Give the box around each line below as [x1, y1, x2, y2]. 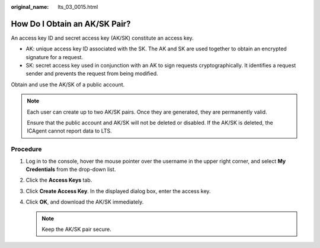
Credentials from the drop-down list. [25, 166, 116, 173]
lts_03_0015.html [57, 4, 98, 10]
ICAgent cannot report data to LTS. [27, 127, 112, 134]
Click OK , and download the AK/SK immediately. [25, 198, 144, 205]
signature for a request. [25, 53, 83, 60]
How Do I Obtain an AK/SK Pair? [11, 18, 131, 29]
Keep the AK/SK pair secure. [41, 226, 112, 233]
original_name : [11, 4, 49, 10]
